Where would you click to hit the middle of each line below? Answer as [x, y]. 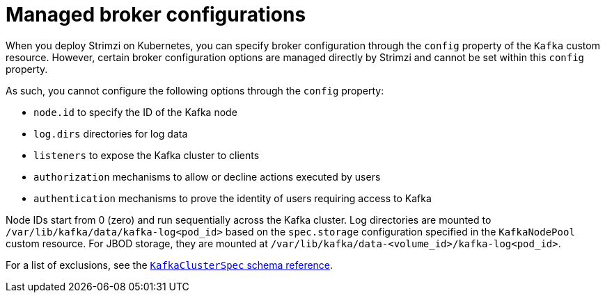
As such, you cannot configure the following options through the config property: [195, 90]
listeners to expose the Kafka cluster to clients [147, 155]
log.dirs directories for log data [111, 133]
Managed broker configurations [156, 15]
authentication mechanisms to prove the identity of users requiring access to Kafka [233, 198]
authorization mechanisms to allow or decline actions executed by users [207, 176]
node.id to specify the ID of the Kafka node [135, 112]
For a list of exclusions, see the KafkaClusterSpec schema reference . [170, 265]
